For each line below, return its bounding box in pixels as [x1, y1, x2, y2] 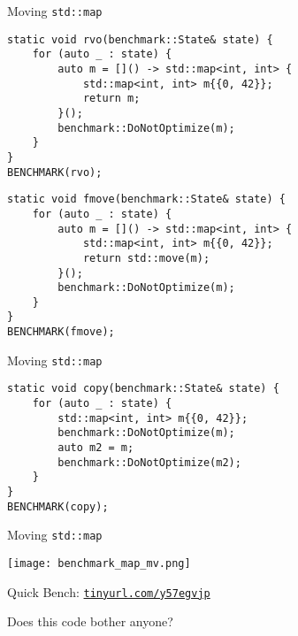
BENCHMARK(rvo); [7, 165, 103, 179]
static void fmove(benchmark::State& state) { [7, 193, 286, 206]
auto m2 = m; [57, 441, 134, 455]
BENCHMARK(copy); [7, 500, 109, 513]
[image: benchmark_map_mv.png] [7, 557, 191, 570]
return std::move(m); [82, 251, 210, 264]
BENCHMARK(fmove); [7, 326, 115, 339]
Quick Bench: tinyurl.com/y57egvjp [7, 582, 210, 601]
